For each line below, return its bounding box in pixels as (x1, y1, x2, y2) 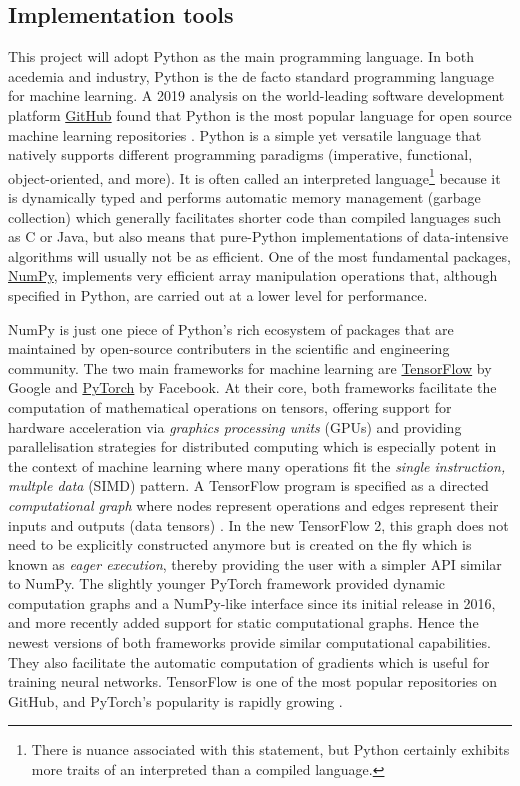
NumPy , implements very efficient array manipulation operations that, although (8, 265, 498, 286)
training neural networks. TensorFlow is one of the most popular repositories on (8, 671, 498, 692)
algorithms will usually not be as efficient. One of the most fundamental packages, (8, 245, 511, 266)
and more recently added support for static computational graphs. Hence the (8, 612, 479, 633)
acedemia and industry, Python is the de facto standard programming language (8, 65, 494, 86)
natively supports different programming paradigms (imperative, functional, (8, 144, 473, 165)
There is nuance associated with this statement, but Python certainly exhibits (31, 739, 510, 760)
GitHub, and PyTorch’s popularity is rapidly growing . (8, 690, 343, 711)
